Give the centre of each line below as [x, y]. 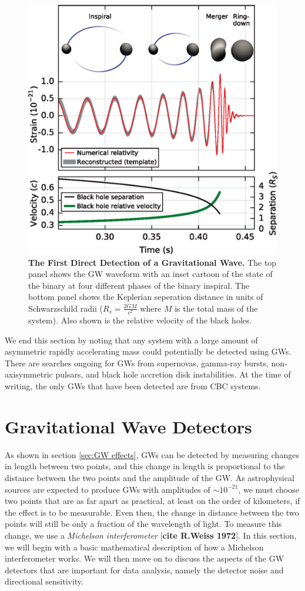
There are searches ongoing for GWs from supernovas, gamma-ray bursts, [137, 363]
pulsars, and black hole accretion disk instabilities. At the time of [173, 374]
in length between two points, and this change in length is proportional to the [145, 466]
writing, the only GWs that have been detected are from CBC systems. [133, 386]
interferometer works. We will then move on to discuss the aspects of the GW [145, 558]
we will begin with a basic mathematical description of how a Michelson [134, 547]
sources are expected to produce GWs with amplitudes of [108, 489]
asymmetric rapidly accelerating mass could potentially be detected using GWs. [148, 351]
